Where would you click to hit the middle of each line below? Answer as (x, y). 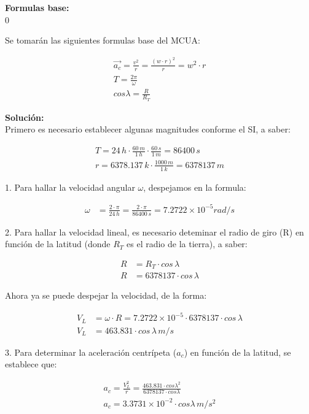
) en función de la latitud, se (237, 352)
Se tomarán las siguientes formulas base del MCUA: (103, 40)
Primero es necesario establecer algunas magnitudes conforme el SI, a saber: (148, 129)
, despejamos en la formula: (195, 187)
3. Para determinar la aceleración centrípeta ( (91, 352)
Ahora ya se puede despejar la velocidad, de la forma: (106, 295)
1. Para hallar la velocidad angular (70, 187)
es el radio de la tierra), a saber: (187, 244)
